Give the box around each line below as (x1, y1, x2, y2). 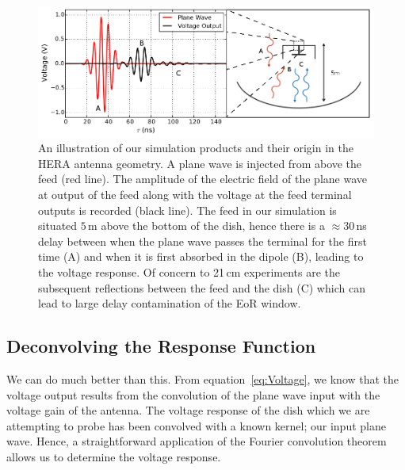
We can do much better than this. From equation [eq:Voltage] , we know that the (6, 370, 399, 387)
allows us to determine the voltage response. (6, 448, 221, 464)
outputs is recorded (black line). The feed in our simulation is (38, 201, 337, 218)
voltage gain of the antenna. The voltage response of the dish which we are (6, 402, 370, 418)
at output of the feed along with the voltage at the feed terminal (38, 185, 352, 202)
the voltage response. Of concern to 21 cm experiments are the (38, 263, 341, 280)
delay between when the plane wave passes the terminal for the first (38, 232, 367, 249)
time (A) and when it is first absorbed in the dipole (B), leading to (38, 248, 364, 265)
